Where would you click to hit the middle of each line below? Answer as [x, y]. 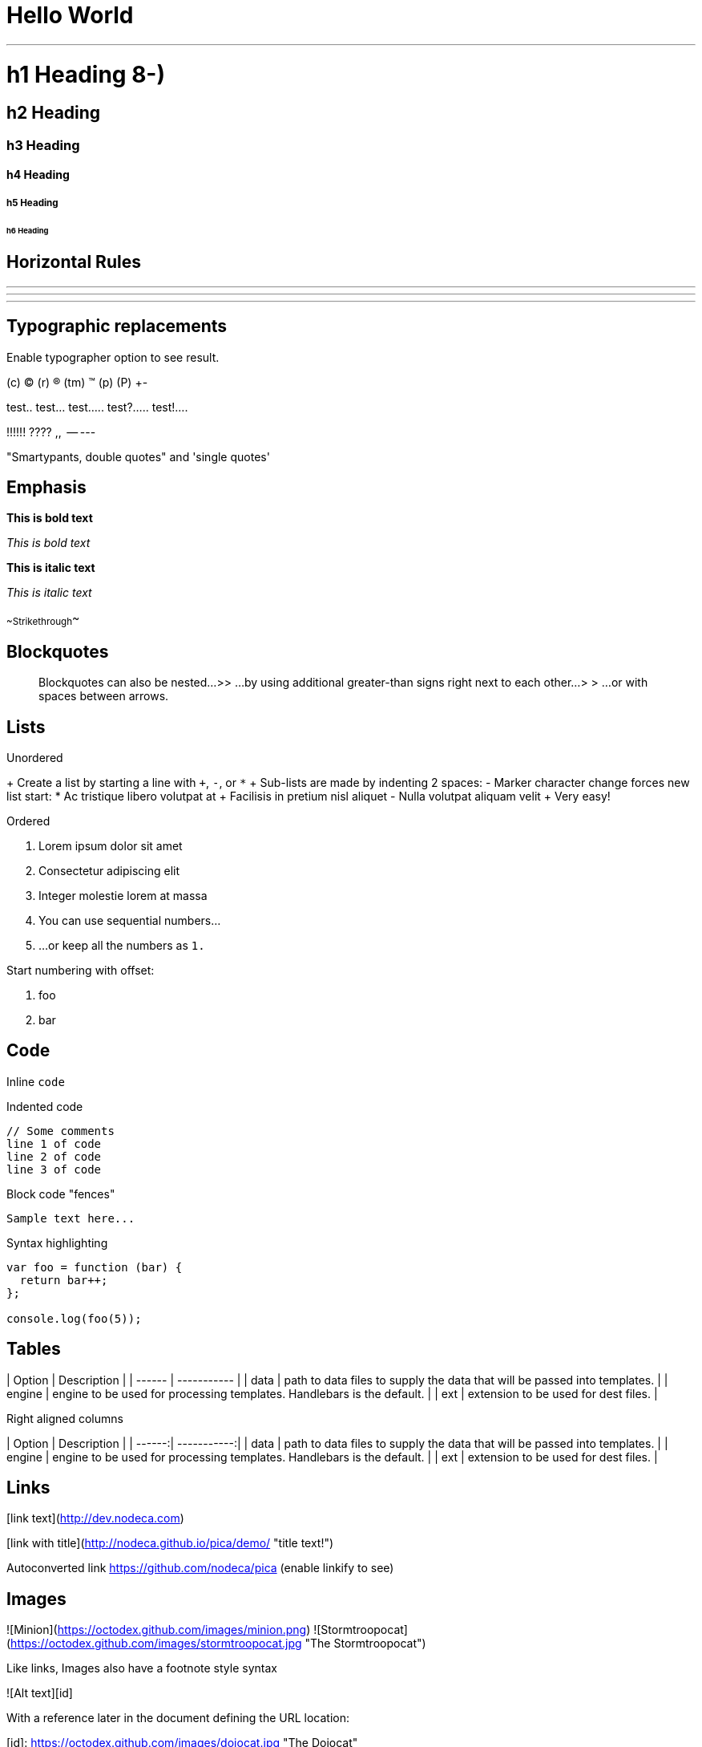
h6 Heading [28, 230]
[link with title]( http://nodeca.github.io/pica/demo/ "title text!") [170, 1543]
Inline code [36, 1081]
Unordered [35, 757]
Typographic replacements [117, 326]
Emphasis [46, 488]
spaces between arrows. [104, 696]
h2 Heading [54, 113]
